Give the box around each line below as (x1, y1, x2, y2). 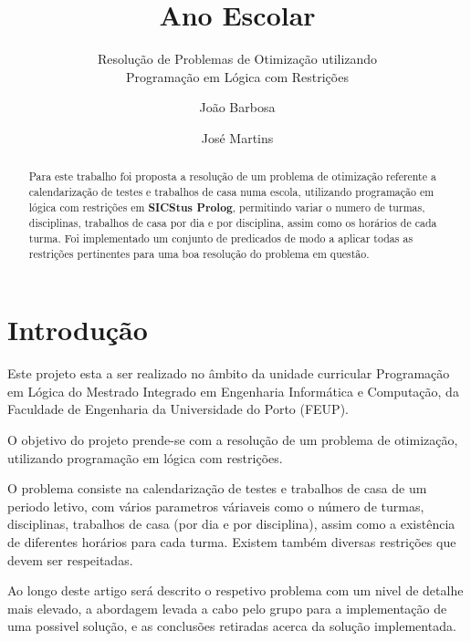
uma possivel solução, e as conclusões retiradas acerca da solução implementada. (7, 616, 456, 636)
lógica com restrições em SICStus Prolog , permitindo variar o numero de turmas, (28, 199, 425, 215)
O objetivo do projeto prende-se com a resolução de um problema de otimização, (7, 429, 458, 449)
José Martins (201, 128, 274, 147)
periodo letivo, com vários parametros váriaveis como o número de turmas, (7, 496, 424, 515)
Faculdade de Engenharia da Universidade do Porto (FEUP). (7, 399, 349, 419)
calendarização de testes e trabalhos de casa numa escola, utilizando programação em (28, 183, 434, 199)
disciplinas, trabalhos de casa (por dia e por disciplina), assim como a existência (7, 514, 455, 533)
